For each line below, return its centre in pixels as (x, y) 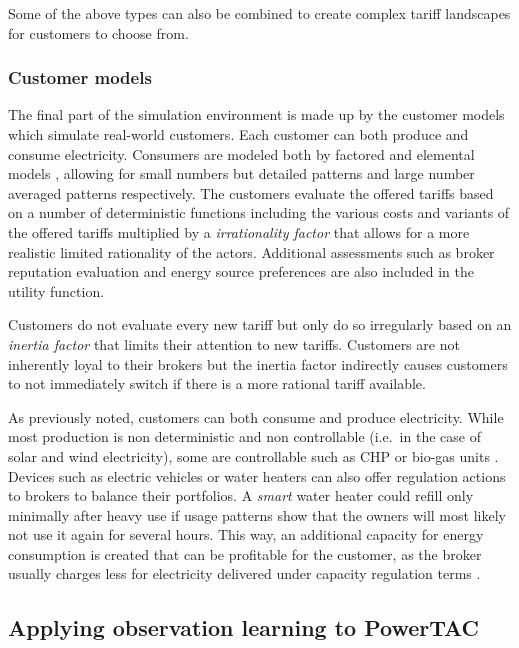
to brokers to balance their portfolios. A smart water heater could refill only (241, 495)
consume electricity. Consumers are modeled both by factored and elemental (241, 153)
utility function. (56, 290)
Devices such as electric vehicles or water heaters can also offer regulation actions (257, 475)
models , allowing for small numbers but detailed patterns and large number (241, 173)
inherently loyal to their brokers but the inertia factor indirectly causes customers (258, 363)
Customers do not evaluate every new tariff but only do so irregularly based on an (260, 324)
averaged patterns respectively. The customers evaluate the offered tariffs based (251, 192)
